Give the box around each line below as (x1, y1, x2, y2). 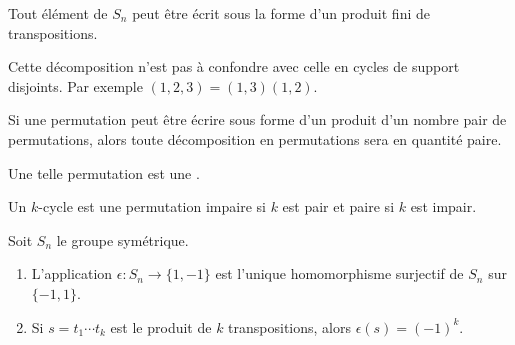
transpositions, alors (228, 316, 351, 337)
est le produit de (110, 316, 212, 337)
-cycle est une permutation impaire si (38, 196, 266, 217)
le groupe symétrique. (56, 229, 189, 250)
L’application (31, 263, 113, 284)
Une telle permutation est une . (8, 162, 200, 183)
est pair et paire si (282, 196, 395, 217)
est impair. (410, 196, 477, 217)
